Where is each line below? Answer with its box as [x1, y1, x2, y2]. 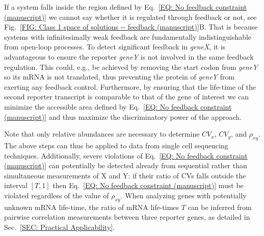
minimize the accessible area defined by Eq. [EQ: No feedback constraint [4, 101, 232, 112]
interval [4, 180, 28, 191]
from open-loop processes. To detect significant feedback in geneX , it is [4, 41, 226, 52]
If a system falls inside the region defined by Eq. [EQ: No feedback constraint [4, 2, 247, 12]
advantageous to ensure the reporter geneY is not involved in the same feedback [4, 51, 254, 62]
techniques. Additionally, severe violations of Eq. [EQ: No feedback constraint [4, 150, 248, 161]
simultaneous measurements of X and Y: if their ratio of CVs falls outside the [4, 170, 246, 180]
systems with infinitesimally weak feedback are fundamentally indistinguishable [4, 31, 252, 42]
